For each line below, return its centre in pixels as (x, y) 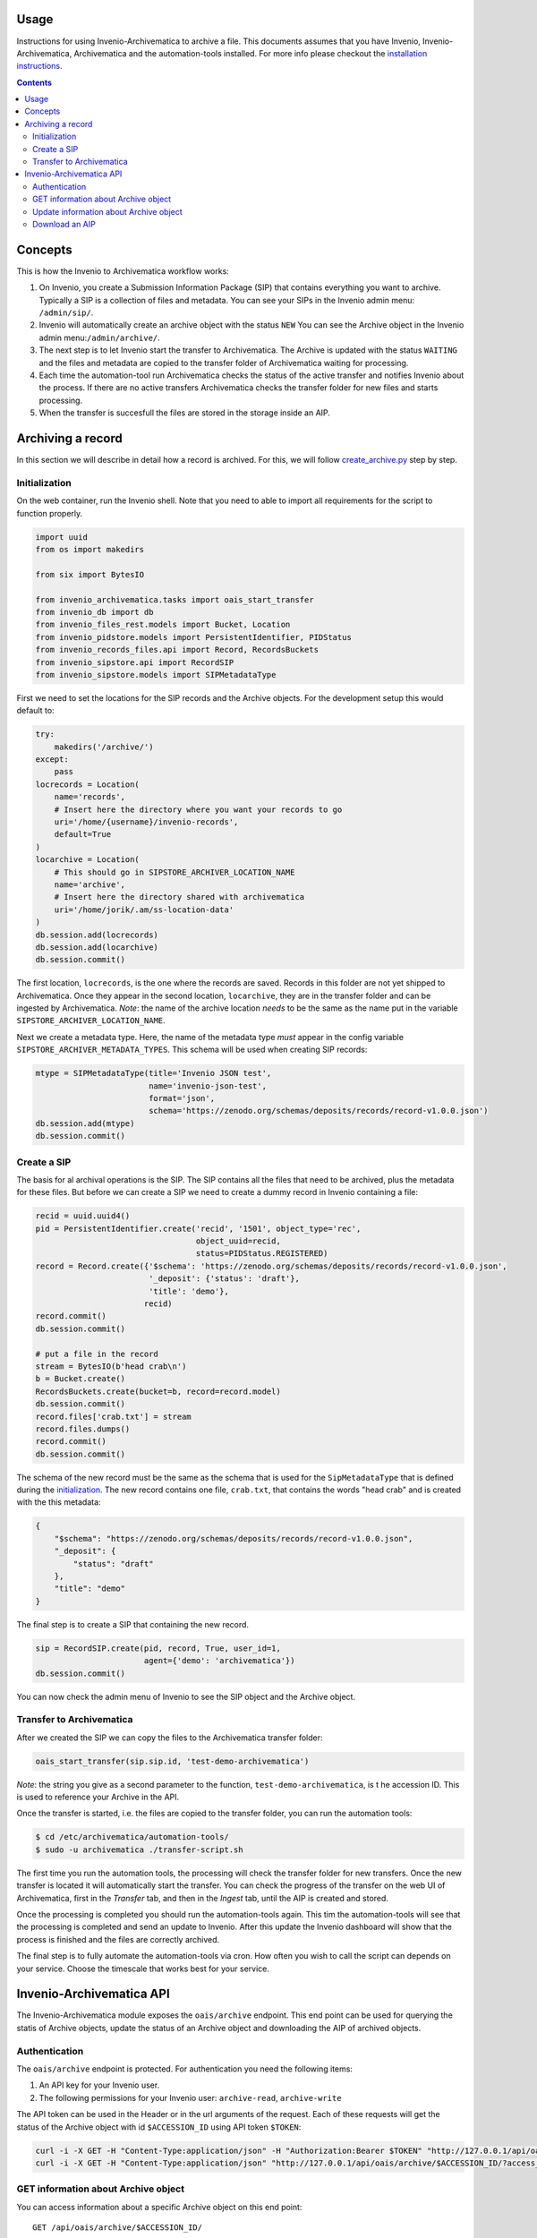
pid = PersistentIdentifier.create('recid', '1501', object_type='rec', (198, 1228)
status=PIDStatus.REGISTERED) (262, 1254)
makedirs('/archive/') (104, 747)
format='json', (181, 1098)
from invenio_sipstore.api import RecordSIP (135, 662)
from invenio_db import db (94, 612)
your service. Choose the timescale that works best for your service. (143, 1969)
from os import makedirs (90, 549)
